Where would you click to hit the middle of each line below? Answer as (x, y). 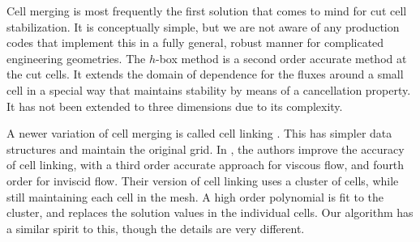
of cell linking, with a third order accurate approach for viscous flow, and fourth (206, 165)
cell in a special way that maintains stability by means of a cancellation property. (209, 89)
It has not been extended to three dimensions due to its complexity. (175, 106)
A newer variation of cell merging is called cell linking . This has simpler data (199, 133)
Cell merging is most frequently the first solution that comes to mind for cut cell (207, 11)
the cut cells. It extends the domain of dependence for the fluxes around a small (205, 74)
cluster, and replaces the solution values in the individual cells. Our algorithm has (210, 212)
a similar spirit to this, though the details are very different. (156, 228)
